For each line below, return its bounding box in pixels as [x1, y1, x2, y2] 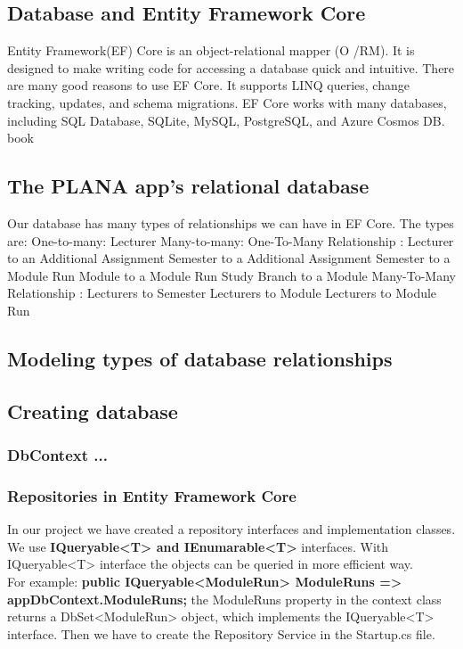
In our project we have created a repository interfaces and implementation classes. [7, 520, 456, 538]
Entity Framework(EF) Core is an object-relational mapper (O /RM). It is [7, 41, 415, 60]
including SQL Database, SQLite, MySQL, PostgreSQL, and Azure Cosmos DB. [7, 111, 445, 129]
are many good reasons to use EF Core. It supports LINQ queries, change [7, 76, 410, 94]
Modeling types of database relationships [7, 344, 393, 372]
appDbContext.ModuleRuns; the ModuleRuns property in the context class [7, 589, 442, 608]
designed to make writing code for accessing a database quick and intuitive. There [7, 58, 455, 77]
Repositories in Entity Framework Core [7, 484, 296, 506]
